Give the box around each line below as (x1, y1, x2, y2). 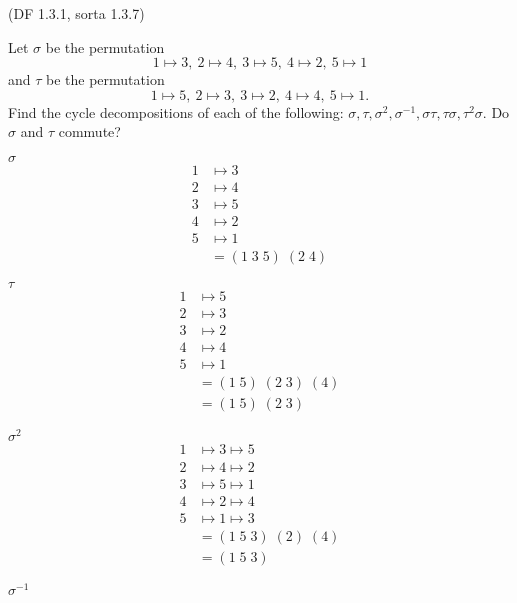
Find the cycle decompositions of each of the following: (8, 101, 344, 122)
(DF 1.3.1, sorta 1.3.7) (8, 3, 145, 23)
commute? (58, 121, 121, 142)
